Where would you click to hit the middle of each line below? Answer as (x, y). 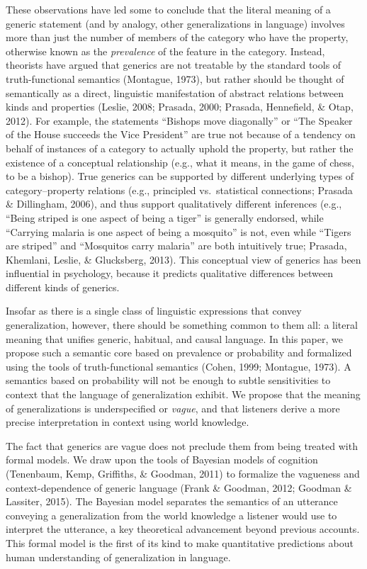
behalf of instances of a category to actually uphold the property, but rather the (180, 148)
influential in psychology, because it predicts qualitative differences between (169, 273)
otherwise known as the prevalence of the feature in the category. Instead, (165, 51)
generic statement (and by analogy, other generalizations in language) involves (175, 23)
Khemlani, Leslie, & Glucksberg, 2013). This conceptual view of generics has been (183, 259)
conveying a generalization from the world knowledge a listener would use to (171, 515)
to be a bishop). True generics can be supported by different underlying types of (180, 176)
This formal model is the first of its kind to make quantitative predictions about (180, 542)
